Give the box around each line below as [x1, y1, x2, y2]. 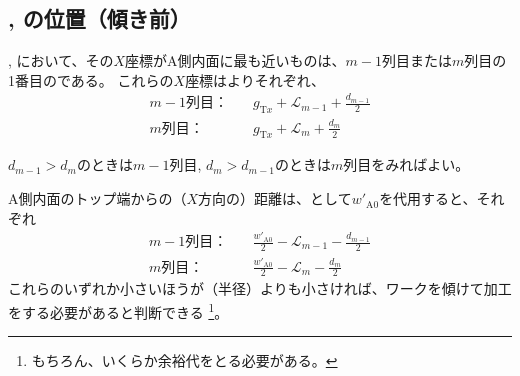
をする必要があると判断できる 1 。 [8, 299, 229, 322]
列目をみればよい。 [343, 154, 470, 175]
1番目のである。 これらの [8, 69, 174, 90]
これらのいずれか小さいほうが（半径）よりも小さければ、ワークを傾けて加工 [8, 278, 512, 299]
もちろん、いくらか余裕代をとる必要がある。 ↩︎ [31, 350, 338, 371]
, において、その [8, 50, 114, 71]
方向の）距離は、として [198, 188, 352, 209]
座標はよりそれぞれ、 [185, 69, 325, 90]
